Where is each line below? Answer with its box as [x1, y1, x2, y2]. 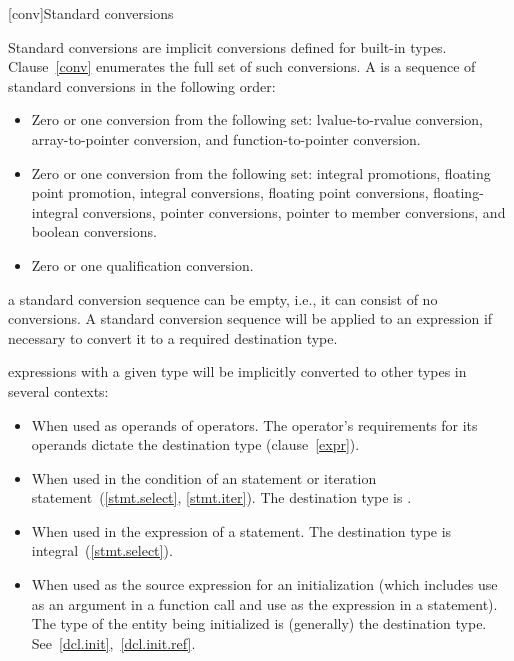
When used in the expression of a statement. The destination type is [31, 520, 452, 541]
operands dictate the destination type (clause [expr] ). [31, 434, 360, 455]
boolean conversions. [31, 221, 157, 242]
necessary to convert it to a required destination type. [8, 327, 338, 348]
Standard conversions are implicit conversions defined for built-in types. [8, 36, 447, 57]
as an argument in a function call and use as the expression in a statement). [31, 593, 498, 614]
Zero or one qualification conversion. [31, 254, 254, 275]
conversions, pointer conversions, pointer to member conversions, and [82, 201, 506, 222]
